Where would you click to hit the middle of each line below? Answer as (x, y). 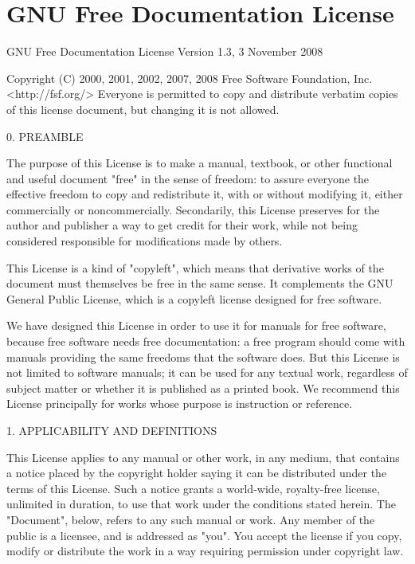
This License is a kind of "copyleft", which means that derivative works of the (195, 267)
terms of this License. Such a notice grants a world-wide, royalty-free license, (193, 488)
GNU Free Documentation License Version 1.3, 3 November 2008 (165, 51)
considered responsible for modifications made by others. (145, 241)
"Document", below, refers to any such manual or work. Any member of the (191, 519)
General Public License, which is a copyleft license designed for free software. (194, 298)
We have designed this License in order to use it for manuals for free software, (196, 325)
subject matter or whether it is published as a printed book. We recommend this (203, 388)
